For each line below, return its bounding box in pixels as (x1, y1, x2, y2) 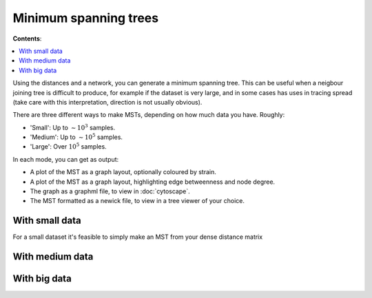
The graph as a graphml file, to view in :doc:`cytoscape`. (30, 187, 190, 195)
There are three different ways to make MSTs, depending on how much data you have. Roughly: (12, 111, 285, 119)
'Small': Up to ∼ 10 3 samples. (30, 123, 116, 131)
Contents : (12, 34, 42, 43)
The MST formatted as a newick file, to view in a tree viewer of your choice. (30, 197, 245, 205)
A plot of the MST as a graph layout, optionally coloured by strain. (30, 168, 217, 176)
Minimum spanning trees (12, 10, 158, 25)
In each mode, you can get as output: (12, 155, 119, 163)
